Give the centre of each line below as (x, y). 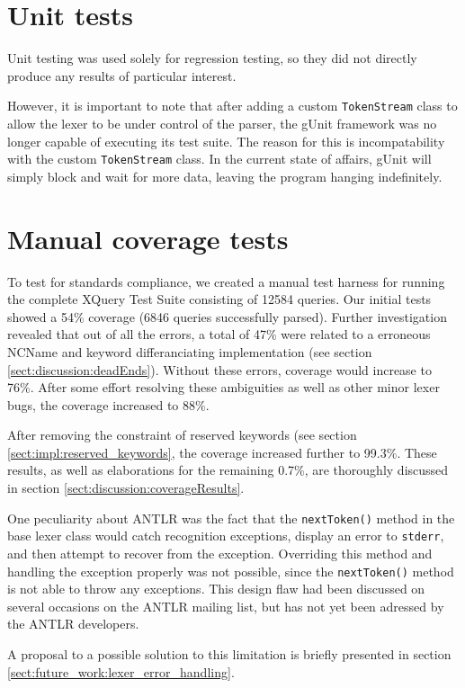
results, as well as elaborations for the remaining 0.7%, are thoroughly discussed (228, 470)
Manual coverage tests (148, 238)
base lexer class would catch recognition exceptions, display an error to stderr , (226, 536)
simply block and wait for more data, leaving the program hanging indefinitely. (225, 176)
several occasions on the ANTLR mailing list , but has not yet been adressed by (226, 606)
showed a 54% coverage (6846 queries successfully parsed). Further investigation (227, 316)
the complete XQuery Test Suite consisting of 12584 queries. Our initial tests (219, 299)
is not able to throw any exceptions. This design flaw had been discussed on (216, 589)
